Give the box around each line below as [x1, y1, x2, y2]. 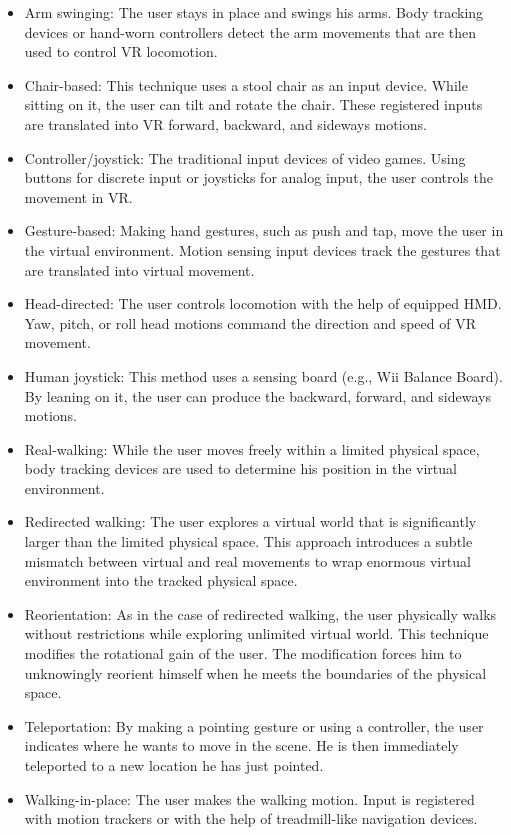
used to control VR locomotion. [24, 41, 218, 62]
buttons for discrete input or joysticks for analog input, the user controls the [24, 167, 493, 188]
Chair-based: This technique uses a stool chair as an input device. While [24, 74, 468, 95]
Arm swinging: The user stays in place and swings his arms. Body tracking [24, 2, 484, 22]
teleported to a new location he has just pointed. [24, 755, 324, 775]
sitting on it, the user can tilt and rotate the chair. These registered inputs [24, 94, 483, 115]
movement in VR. [24, 186, 133, 207]
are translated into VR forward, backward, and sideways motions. [24, 113, 427, 134]
